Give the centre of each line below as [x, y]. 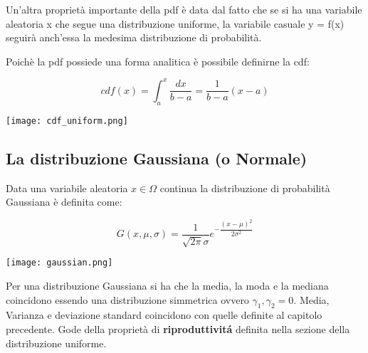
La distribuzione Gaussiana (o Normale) [157, 158]
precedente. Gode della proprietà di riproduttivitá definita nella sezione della [178, 328]
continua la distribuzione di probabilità [245, 188]
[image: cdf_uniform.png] [67, 121]
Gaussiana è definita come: [64, 202]
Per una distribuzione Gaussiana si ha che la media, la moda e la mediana [167, 285]
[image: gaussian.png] [59, 263]
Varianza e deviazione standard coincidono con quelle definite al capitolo [164, 315]
